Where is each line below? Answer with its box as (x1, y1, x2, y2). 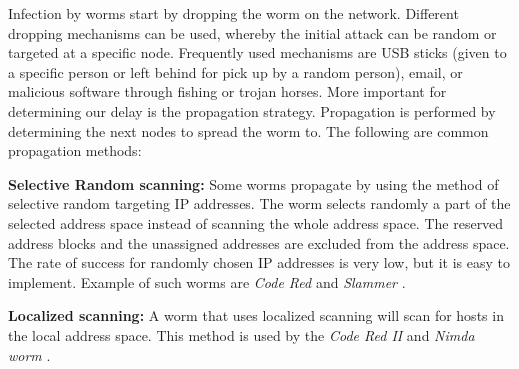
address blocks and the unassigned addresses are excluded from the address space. (8, 232, 510, 253)
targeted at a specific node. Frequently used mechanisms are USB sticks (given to (8, 42, 507, 63)
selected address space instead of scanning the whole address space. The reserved (8, 212, 504, 233)
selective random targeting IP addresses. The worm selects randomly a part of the (8, 193, 511, 214)
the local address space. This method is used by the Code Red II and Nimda (8, 324, 475, 345)
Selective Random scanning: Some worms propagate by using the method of (8, 173, 499, 194)
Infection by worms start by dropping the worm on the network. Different (8, 3, 459, 23)
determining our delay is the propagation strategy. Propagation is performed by (8, 100, 496, 121)
